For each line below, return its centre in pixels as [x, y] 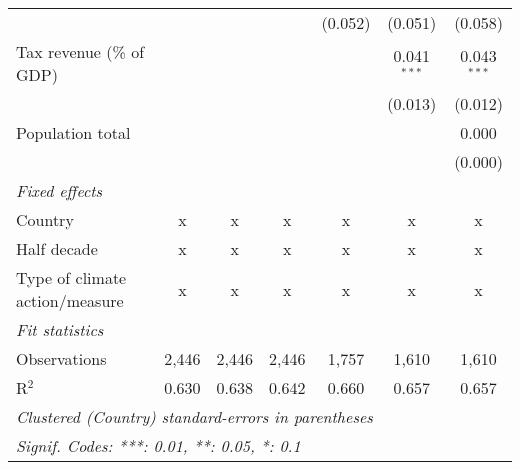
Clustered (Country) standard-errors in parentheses [194, 416]
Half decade [57, 248]
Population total [73, 132]
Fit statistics [60, 329]
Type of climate [71, 277]
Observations [61, 358]
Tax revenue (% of [80, 51]
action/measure [70, 300]
